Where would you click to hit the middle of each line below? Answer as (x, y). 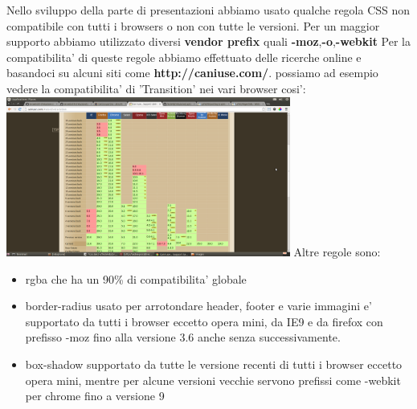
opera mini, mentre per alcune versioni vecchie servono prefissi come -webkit (213, 380)
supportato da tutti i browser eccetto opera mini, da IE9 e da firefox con (204, 321)
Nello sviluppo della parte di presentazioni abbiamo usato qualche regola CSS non (208, 10)
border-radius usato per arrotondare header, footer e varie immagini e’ (198, 306)
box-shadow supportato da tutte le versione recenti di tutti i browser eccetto (214, 364)
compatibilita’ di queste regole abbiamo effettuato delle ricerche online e (184, 57)
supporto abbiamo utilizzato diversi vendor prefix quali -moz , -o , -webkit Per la (209, 41)
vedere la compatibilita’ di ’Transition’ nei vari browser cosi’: (156, 88)
